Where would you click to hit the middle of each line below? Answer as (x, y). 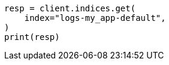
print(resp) (32, 37)
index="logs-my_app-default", (95, 18)
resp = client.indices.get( (70, 8)
